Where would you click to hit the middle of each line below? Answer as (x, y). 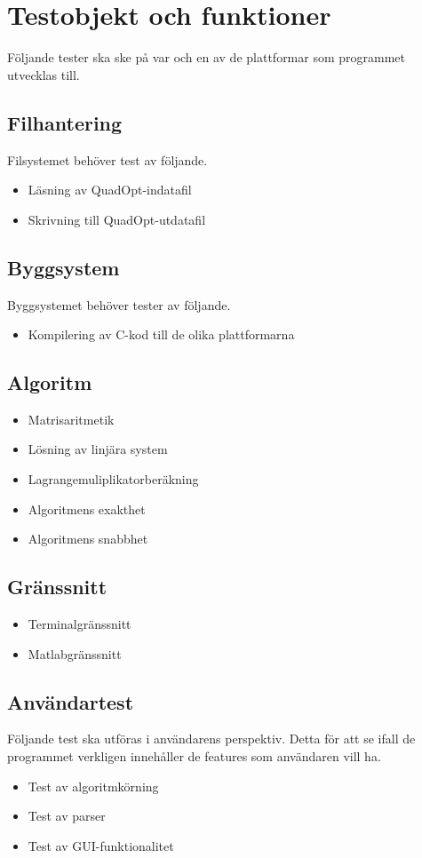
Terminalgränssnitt (80, 624)
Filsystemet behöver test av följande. (107, 159)
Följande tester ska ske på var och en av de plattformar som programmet (207, 57)
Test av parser (67, 816)
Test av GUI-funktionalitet (101, 845)
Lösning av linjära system (98, 449)
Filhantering (65, 122)
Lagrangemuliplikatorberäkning (113, 479)
